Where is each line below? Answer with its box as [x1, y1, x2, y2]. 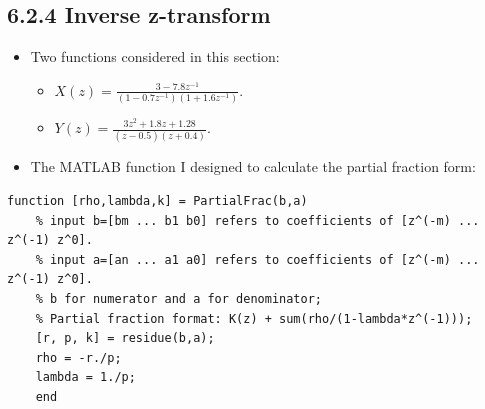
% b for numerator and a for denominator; [35, 291, 322, 306]
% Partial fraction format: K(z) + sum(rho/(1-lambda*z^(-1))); [35, 311, 473, 326]
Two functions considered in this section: [30, 46, 280, 67]
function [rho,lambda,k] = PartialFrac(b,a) [7, 194, 308, 209]
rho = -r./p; [35, 350, 122, 365]
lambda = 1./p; [35, 370, 136, 385]
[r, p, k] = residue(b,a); [35, 331, 215, 346]
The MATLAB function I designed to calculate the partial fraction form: [30, 156, 476, 177]
